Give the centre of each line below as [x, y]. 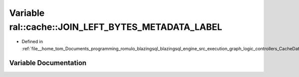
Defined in [32, 42]
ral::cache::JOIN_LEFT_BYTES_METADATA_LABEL [116, 27]
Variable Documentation [48, 63]
